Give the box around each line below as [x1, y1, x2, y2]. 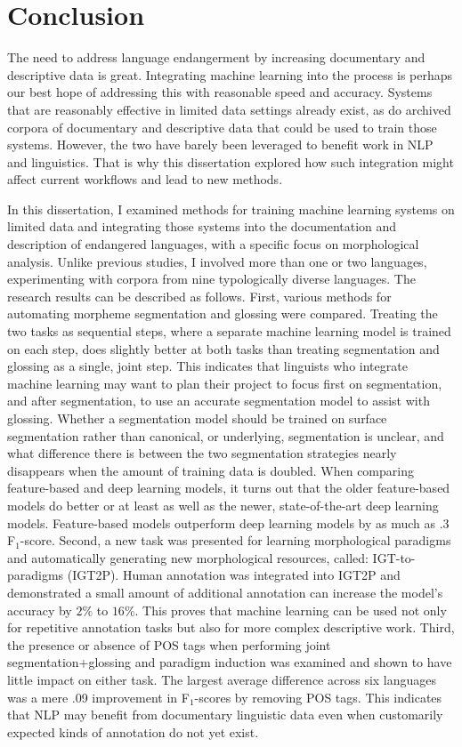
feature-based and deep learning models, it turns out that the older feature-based [7, 478, 450, 497]
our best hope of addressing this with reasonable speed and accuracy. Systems [7, 83, 433, 101]
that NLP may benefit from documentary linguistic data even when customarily [7, 705, 443, 724]
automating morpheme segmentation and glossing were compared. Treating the [7, 304, 438, 323]
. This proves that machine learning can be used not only [134, 600, 447, 619]
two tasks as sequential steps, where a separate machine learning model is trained [7, 322, 451, 341]
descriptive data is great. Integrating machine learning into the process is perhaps [7, 65, 453, 84]
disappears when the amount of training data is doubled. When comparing [7, 461, 414, 479]
